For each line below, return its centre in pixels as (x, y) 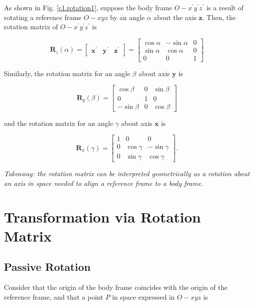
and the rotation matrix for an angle (59, 123)
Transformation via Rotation (103, 216)
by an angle (127, 17)
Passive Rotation (47, 267)
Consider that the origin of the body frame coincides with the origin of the (116, 287)
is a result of (225, 7)
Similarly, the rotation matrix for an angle (67, 73)
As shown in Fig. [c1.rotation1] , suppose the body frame (88, 7)
